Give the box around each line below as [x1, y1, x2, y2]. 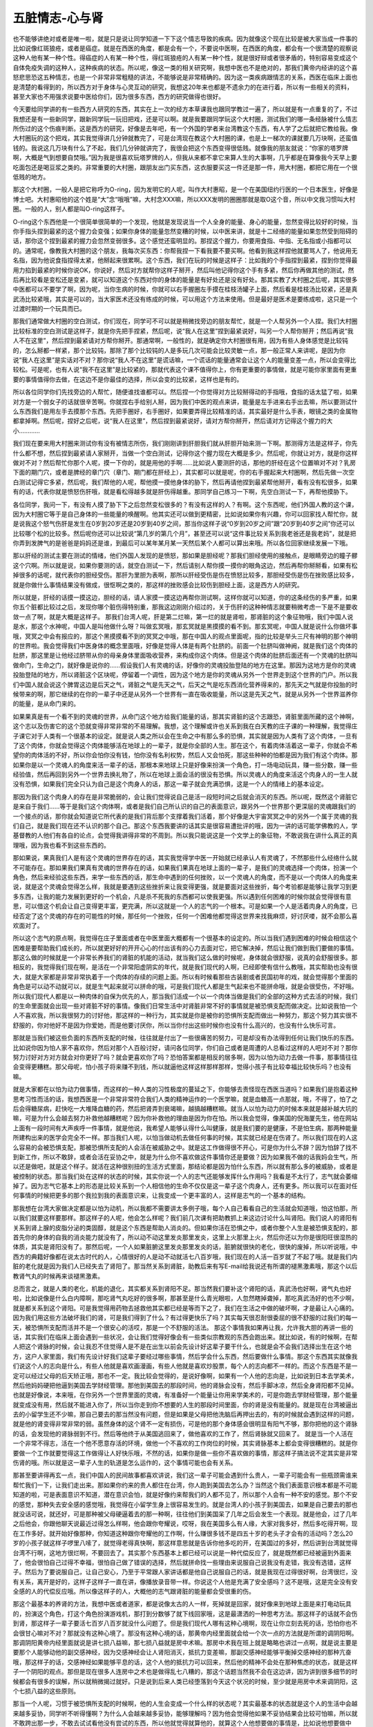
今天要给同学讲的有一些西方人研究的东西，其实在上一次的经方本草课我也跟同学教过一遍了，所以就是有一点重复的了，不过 [12, 105, 358, 113]
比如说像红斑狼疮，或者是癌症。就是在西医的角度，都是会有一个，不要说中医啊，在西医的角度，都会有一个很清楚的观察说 [12, 44, 358, 52]
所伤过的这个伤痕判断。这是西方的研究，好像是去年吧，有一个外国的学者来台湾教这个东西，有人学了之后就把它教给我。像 [12, 124, 358, 133]
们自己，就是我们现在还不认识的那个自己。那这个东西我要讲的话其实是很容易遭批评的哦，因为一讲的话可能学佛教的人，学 [12, 822, 358, 830]
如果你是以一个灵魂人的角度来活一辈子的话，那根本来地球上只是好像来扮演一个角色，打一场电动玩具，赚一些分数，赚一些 [12, 761, 358, 769]
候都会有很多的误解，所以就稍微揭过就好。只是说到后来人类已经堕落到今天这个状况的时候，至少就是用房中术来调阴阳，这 [12, 1677, 358, 1686]
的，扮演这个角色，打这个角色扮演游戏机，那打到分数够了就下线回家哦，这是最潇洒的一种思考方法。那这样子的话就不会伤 [12, 1610, 358, 1618]
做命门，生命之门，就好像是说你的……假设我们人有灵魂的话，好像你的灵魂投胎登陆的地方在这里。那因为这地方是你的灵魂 [12, 660, 356, 669]
